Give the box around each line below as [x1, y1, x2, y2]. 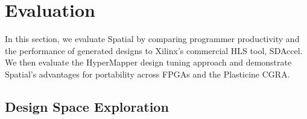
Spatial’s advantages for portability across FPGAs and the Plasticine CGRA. [5, 67, 290, 80]
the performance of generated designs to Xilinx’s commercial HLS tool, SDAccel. [5, 44, 303, 56]
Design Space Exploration [5, 97, 169, 115]
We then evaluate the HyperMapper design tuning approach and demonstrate [5, 56, 292, 69]
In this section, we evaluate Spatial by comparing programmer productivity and [5, 32, 300, 45]
